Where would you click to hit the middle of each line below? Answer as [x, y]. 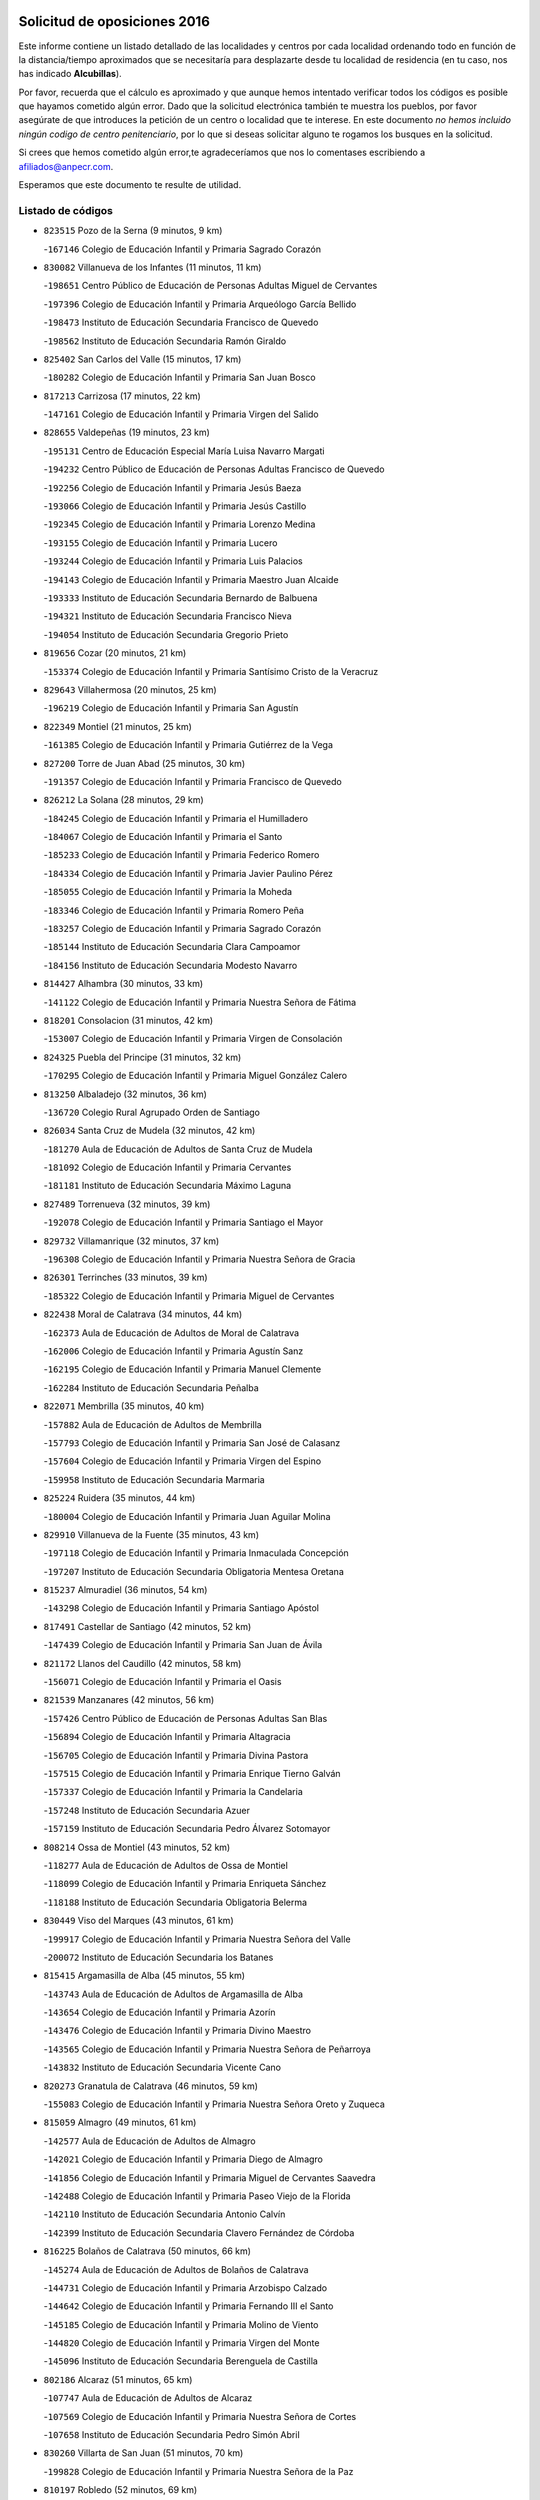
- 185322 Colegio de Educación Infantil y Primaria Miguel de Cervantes [189, 1296]
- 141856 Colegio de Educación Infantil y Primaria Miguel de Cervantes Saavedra [209, 2177]
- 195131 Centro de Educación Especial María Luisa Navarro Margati [184, 451]
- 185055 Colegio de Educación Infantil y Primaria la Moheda [168, 892]
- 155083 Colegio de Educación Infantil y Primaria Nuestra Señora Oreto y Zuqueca [214, 2104]
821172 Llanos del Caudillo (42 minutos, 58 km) [142, 1663]
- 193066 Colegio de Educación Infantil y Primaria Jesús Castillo [175, 506]
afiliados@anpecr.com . [66, 166]
